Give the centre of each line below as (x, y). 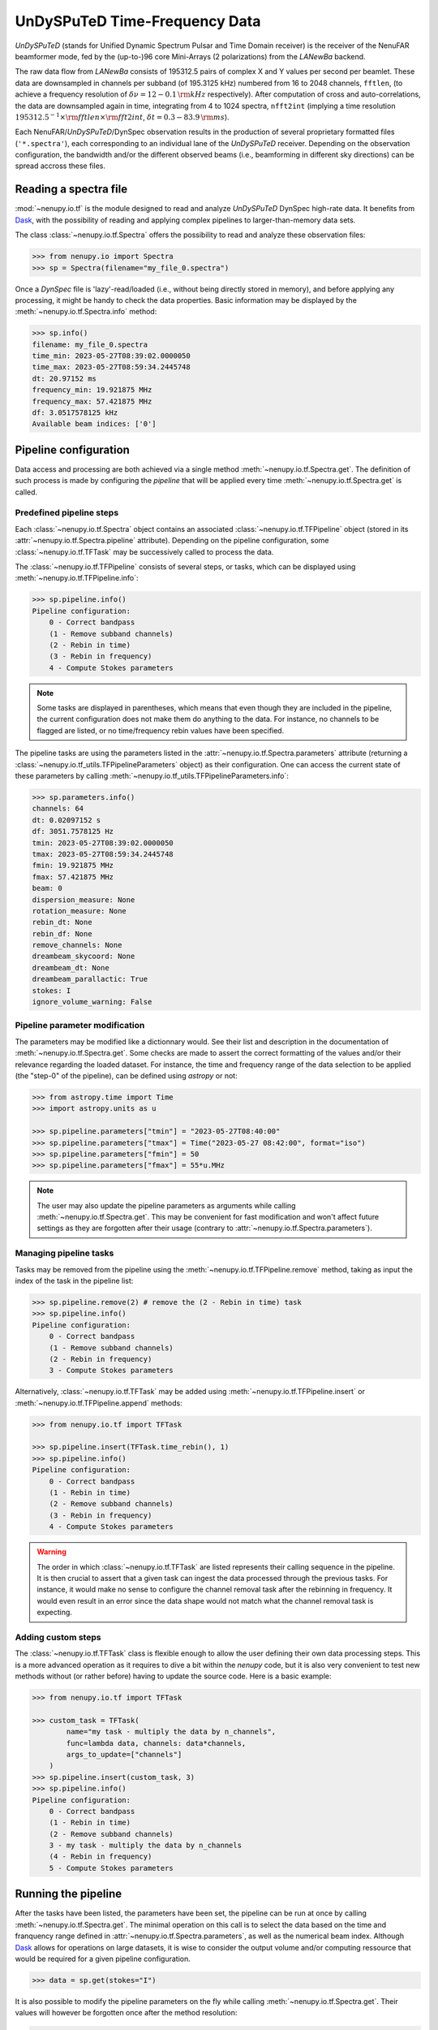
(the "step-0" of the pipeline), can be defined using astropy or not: (127, 1075)
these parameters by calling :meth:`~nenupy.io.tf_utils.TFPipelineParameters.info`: (152, 776)
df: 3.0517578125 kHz (75, 413)
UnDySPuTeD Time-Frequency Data (138, 21)
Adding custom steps (58, 1637)
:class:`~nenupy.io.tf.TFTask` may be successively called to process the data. (144, 551)
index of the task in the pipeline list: (74, 1281)
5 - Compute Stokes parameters (111, 1868)
